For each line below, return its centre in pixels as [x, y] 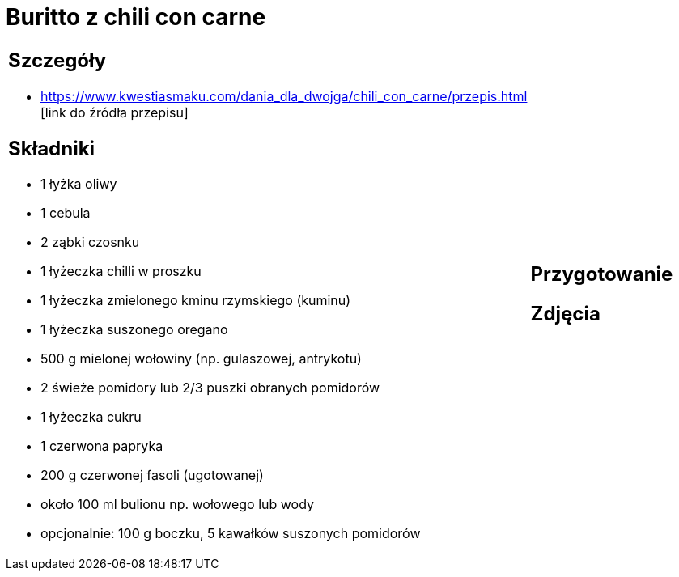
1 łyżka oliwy [79, 184]
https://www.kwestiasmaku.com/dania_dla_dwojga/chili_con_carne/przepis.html [284, 96]
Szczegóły [57, 60]
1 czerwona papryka [102, 446]
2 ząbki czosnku [90, 242]
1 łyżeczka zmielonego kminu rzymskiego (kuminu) [196, 301]
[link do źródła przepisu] [115, 112]
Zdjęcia [565, 313]
